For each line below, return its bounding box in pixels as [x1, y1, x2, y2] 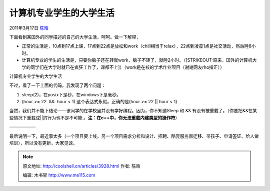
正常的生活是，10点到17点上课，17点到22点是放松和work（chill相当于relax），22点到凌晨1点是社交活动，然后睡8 [21, 43, 252, 49]
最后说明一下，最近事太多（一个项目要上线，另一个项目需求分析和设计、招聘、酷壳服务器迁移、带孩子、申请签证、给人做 [9, 133, 259, 139]
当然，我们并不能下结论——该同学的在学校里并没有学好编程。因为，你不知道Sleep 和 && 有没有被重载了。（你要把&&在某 [9, 108, 257, 114]
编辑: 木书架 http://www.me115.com [22, 172, 95, 178]
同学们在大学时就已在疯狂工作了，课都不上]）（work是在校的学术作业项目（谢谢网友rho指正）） [30, 64, 225, 70]
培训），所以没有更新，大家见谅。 [9, 140, 77, 146]
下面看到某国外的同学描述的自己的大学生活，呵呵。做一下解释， [9, 34, 141, 40]
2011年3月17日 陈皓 [9, 25, 48, 31]
